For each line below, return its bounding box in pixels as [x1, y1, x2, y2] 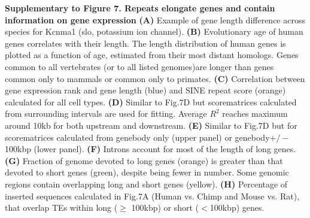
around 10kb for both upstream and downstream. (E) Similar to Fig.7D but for [5, 119, 297, 131]
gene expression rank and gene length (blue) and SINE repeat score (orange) [5, 84, 286, 96]
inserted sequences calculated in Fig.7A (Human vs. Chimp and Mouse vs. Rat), [5, 189, 300, 202]
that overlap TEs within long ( [5, 201, 118, 214]
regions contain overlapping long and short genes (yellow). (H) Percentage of [5, 177, 288, 190]
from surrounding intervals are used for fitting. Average [5, 107, 207, 120]
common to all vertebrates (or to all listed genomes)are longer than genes [5, 60, 274, 72]
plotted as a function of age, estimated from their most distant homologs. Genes [5, 49, 299, 61]
